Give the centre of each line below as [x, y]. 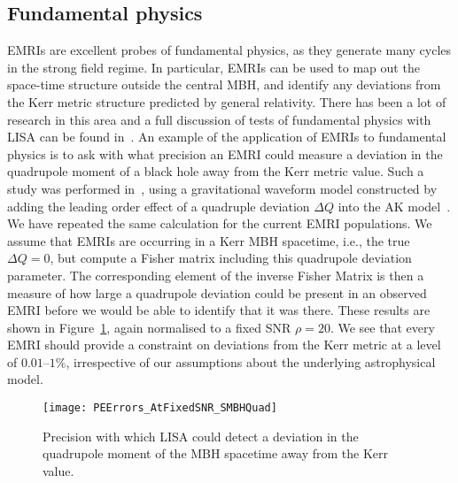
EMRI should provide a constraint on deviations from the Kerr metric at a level [224, 345]
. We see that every [382, 327]
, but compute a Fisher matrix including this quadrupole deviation [231, 258]
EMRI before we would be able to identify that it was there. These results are [219, 310]
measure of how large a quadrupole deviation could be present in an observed [217, 292]
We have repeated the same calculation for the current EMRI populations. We [220, 223]
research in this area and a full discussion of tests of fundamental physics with [219, 119]
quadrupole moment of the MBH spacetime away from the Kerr [216, 453]
